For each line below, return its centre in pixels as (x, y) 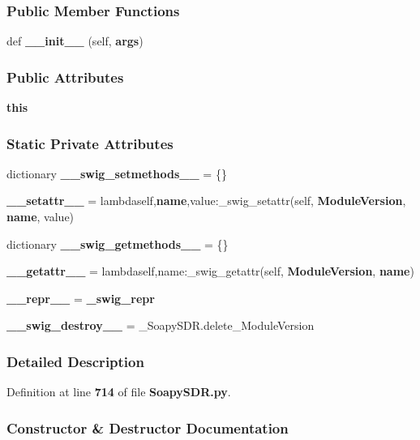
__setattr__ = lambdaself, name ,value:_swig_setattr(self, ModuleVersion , (206, 201)
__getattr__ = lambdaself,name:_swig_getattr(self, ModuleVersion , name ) (210, 271)
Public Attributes (65, 77)
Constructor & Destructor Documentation (148, 427)
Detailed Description (75, 361)
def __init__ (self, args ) (75, 41)
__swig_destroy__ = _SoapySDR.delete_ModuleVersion (161, 325)
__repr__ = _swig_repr (81, 298)
